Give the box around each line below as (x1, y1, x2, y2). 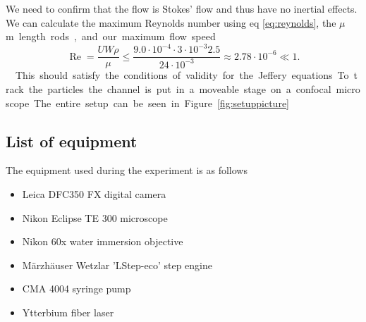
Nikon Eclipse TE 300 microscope (22, 210, 168, 225)
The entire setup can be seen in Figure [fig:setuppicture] (34, 95, 289, 110)
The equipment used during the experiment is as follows (6, 163, 248, 178)
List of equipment (6, 130, 138, 151)
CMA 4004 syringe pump (22, 281, 131, 296)
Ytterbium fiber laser (22, 304, 114, 319)
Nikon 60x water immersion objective (22, 234, 183, 249)
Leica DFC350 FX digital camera (22, 186, 166, 201)
